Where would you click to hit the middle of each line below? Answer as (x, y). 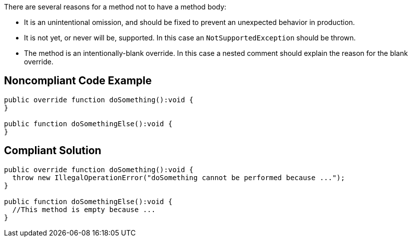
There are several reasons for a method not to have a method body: (115, 7)
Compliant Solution (53, 151)
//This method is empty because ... (84, 209)
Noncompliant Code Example (78, 81)
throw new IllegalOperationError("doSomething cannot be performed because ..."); (179, 177)
